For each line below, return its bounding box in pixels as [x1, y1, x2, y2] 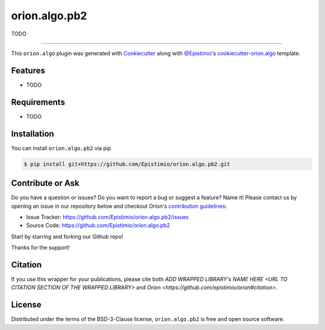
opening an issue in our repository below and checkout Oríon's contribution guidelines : [11, 202, 227, 210]
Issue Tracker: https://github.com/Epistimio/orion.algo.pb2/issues [26, 213, 189, 220]
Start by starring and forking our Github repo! [11, 232, 123, 240]
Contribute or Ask [11, 178, 79, 188]
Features [11, 65, 45, 75]
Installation [11, 128, 54, 139]
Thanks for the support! [11, 244, 70, 251]
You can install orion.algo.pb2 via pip [11, 145, 111, 152]
